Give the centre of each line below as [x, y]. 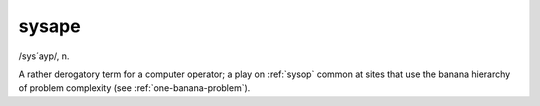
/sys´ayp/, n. [44, 56]
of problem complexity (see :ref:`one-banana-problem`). [134, 88]
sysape [49, 26]
